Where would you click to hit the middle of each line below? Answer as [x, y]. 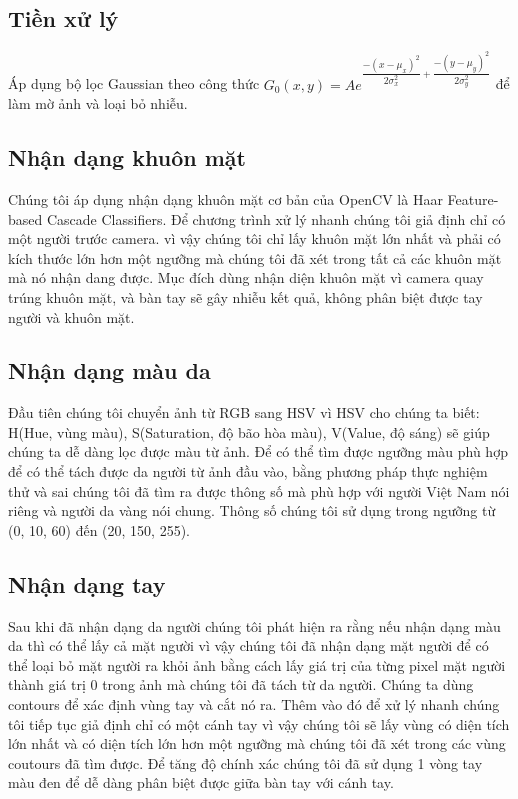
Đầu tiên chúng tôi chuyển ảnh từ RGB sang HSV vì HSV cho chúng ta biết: [244, 412]
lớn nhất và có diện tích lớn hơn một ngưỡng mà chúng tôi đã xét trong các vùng [257, 743]
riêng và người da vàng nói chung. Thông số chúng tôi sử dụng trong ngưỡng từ [252, 510]
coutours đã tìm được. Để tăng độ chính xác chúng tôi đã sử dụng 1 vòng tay [245, 762]
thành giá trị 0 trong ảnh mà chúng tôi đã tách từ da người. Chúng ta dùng [241, 684]
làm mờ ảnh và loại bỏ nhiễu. [98, 103]
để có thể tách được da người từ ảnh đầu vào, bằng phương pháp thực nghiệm [248, 471]
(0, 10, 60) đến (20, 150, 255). [99, 529]
